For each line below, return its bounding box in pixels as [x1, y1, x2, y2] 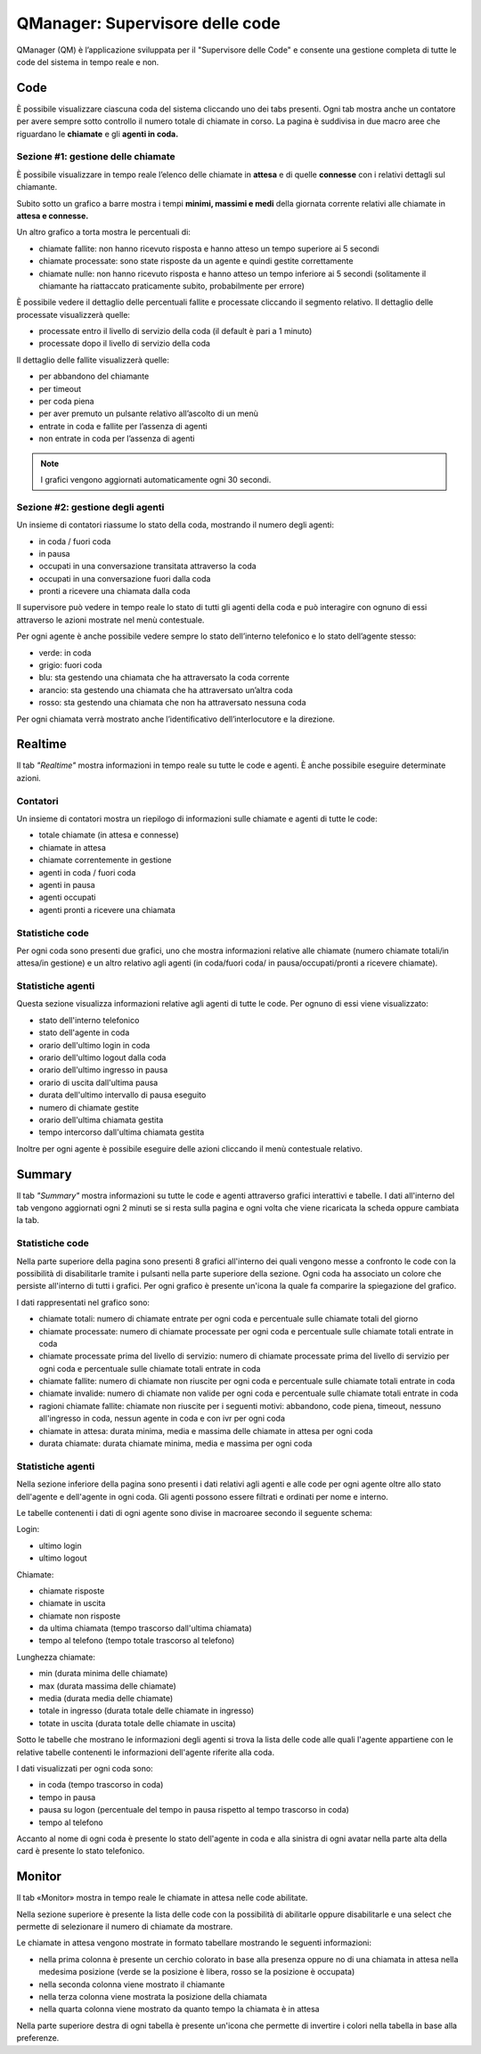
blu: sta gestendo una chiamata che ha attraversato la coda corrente [38, 672, 289, 683]
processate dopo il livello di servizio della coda [38, 338, 211, 349]
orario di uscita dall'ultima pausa [38, 1077, 159, 1088]
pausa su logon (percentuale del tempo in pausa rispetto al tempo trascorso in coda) [38, 1805, 349, 1815]
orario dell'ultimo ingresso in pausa [38, 1064, 168, 1075]
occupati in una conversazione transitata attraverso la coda [38, 561, 257, 572]
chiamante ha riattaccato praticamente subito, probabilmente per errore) [38, 281, 305, 291]
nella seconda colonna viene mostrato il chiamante [38, 1978, 225, 1990]
